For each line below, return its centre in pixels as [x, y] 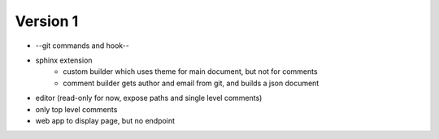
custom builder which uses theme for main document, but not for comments [190, 72]
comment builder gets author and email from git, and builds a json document [191, 83]
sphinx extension [64, 60]
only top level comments [76, 109]
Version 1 [47, 21]
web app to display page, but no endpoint [105, 120]
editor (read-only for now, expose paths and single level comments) [149, 98]
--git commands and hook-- [82, 46]
